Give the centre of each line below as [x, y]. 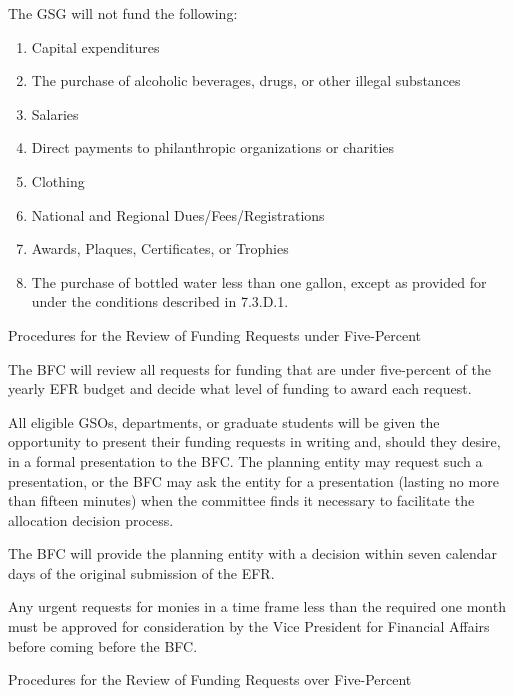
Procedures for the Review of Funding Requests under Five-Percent [215, 334]
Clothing [58, 180]
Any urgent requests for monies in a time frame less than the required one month [257, 606]
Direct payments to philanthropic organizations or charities [213, 147]
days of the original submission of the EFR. [141, 572]
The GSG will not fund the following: [123, 13]
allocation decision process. [91, 519]
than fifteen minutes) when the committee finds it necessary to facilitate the [241, 500]
